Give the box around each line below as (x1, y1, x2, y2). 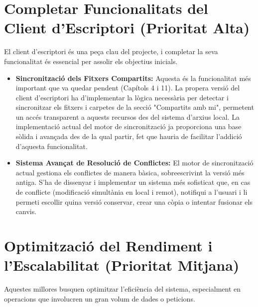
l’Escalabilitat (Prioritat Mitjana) (4, 255, 240, 275)
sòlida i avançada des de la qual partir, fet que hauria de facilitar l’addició (15, 131, 242, 142)
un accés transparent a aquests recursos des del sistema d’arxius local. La (15, 111, 240, 122)
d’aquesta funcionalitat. (15, 141, 88, 151)
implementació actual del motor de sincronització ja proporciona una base (15, 121, 242, 132)
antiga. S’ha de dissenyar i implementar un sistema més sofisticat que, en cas (15, 177, 251, 187)
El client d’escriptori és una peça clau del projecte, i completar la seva (4, 46, 218, 57)
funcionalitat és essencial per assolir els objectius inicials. (4, 56, 178, 66)
